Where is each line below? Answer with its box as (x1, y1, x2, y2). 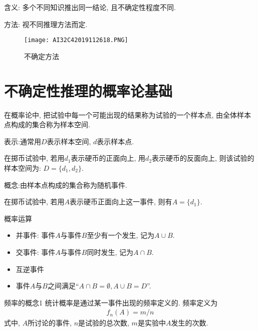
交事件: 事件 (16, 246, 56, 257)
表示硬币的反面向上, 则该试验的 (152, 153, 254, 163)
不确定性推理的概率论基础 (4, 80, 173, 101)
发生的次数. (171, 317, 208, 328)
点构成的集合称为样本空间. (4, 119, 90, 130)
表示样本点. (97, 136, 134, 146)
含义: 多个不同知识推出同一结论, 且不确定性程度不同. (4, 2, 176, 12)
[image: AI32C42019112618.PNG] (24, 37, 128, 44)
